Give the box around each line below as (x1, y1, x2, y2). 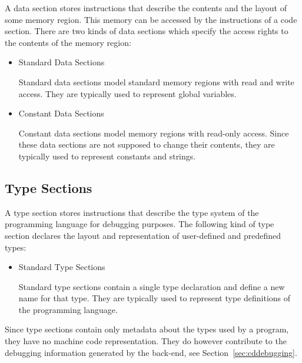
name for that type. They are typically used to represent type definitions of (18, 292, 291, 304)
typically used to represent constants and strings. (18, 149, 196, 162)
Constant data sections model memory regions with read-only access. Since (18, 126, 289, 139)
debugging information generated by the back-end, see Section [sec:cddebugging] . (5, 346, 297, 358)
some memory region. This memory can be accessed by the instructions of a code (5, 13, 297, 25)
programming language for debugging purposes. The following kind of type (5, 218, 274, 230)
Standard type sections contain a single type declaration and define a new (18, 280, 285, 292)
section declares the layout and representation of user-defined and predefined (5, 229, 281, 241)
